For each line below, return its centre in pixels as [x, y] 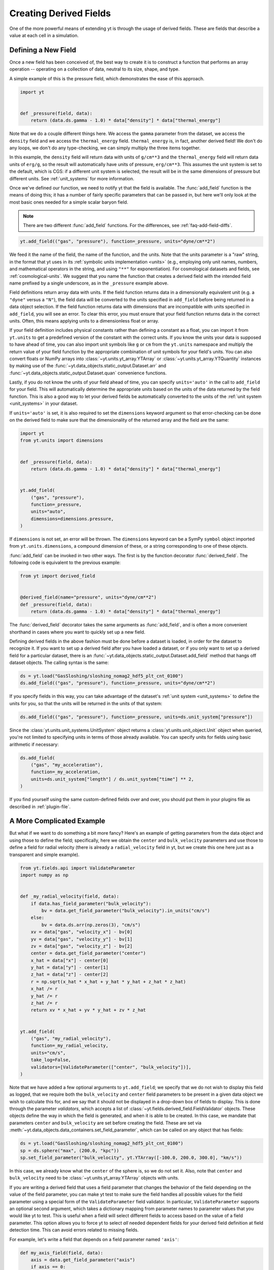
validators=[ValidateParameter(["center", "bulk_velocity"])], [111, 1067]
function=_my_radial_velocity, [70, 1046]
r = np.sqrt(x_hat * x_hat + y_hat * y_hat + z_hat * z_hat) [108, 981]
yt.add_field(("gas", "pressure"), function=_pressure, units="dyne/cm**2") [118, 242]
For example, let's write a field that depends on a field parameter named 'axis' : [94, 1239]
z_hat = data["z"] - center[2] [70, 975]
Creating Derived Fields [60, 13]
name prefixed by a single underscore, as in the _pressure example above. [89, 283]
